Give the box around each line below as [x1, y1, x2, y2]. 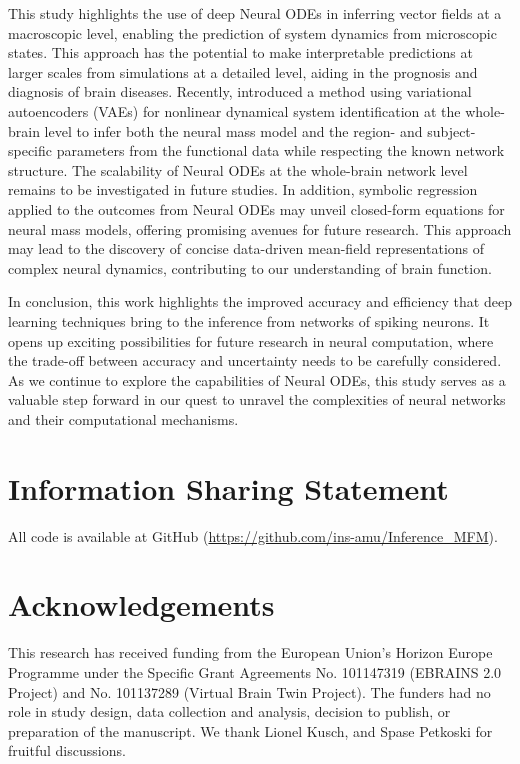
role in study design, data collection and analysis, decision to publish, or [8, 701, 451, 722]
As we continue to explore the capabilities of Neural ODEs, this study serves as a [8, 369, 506, 390]
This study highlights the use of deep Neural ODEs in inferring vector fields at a [8, 3, 502, 23]
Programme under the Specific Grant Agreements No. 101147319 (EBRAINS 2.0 [8, 661, 502, 682]
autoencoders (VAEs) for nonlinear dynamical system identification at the [8, 100, 461, 121]
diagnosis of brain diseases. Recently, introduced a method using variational [8, 81, 472, 102]
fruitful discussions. [8, 740, 126, 761]
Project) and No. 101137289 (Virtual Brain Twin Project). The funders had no [8, 681, 491, 702]
